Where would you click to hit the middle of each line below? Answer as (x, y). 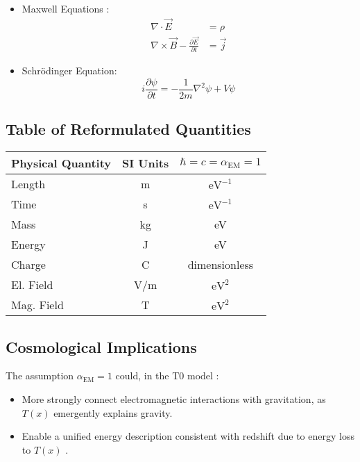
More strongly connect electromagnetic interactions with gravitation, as (174, 398)
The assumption (40, 376)
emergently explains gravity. (113, 412)
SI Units (146, 163)
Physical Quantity (61, 163)
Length (28, 184)
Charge (28, 265)
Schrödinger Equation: (69, 71)
